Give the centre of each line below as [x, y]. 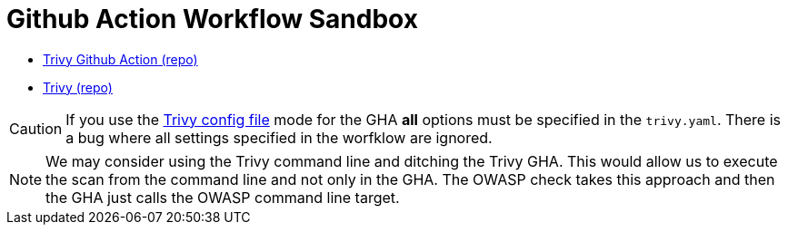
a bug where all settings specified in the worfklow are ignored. [279, 137]
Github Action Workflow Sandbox [212, 19]
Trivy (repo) [78, 87]
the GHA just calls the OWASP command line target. [223, 197]
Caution [36, 128]
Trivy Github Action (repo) [120, 59]
